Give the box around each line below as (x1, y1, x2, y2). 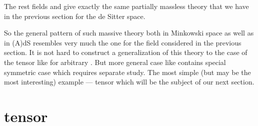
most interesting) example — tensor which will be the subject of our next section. (4, 76, 254, 87)
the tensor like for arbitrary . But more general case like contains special (4, 56, 226, 67)
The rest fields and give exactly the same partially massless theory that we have (4, 1, 249, 11)
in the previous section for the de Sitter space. (4, 10, 145, 21)
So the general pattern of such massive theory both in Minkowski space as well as (4, 27, 254, 38)
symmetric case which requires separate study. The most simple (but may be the (4, 66, 251, 77)
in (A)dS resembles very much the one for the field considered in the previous (4, 37, 241, 47)
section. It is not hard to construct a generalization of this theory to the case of (4, 47, 247, 57)
